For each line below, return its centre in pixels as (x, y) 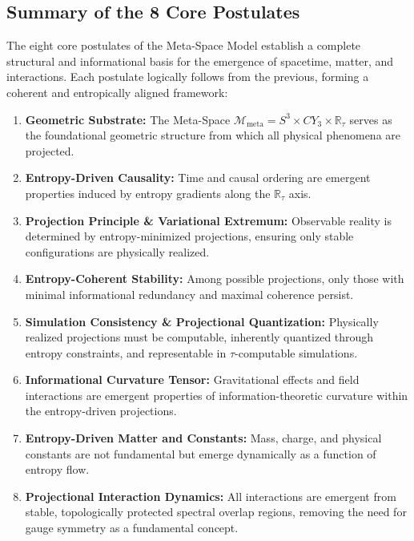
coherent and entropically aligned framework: (117, 92)
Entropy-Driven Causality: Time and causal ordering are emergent (198, 178)
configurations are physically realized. (117, 251)
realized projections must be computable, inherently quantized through (199, 337)
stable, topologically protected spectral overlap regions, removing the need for (216, 512)
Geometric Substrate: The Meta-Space (128, 119)
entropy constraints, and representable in (126, 352)
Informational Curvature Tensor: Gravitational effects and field (192, 380)
